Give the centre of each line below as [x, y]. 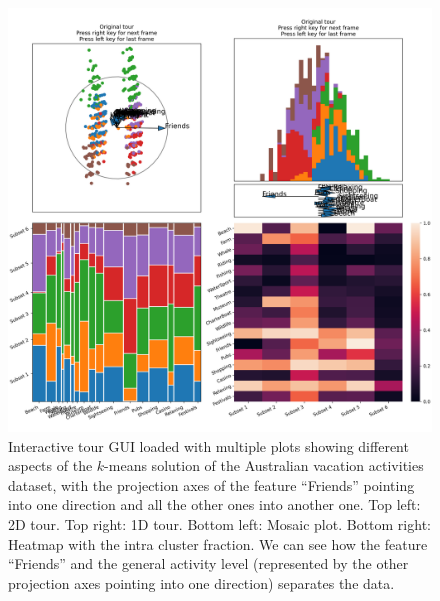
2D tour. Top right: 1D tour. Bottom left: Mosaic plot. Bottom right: [219, 523]
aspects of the [50, 465]
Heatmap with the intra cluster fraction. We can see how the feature [218, 543]
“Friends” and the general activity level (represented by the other [208, 563]
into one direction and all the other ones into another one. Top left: [214, 504]
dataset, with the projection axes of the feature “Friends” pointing [211, 484]
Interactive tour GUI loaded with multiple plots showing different [208, 445]
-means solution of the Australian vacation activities [264, 465]
